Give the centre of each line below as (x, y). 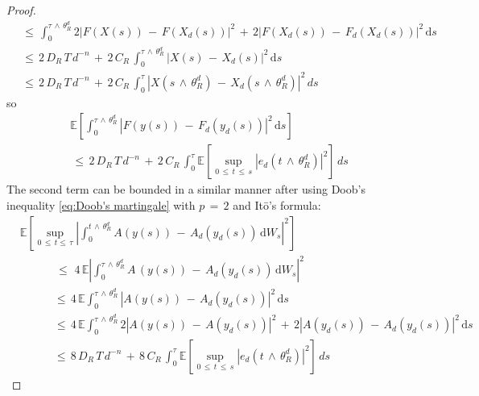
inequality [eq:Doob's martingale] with (101, 204)
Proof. (21, 10)
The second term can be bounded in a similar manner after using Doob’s (186, 189)
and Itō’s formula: (277, 204)
